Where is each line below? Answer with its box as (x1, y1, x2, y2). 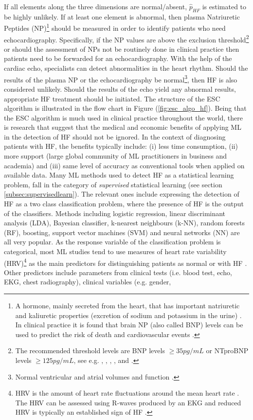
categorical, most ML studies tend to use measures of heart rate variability (4, 246, 227, 257)
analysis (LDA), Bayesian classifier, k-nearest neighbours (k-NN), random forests (4, 218, 245, 228)
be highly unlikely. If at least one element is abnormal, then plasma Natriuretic (4, 11, 240, 21)
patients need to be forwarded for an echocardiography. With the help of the (4, 53, 232, 63)
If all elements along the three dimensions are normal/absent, (4, 1, 187, 11)
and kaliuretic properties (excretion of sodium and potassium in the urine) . (15, 310, 242, 320)
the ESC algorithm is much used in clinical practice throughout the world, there (4, 112, 243, 122)
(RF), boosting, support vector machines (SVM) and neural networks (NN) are (4, 227, 240, 237)
